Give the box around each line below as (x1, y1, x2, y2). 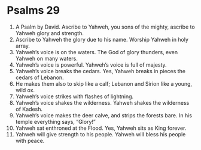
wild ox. (15, 86, 35, 93)
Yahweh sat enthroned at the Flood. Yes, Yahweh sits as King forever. (15, 124, 187, 132)
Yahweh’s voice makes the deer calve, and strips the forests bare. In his (15, 111, 192, 119)
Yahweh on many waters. (15, 55, 78, 62)
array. (15, 42, 31, 49)
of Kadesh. (15, 105, 43, 112)
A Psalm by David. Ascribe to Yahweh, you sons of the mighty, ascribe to (15, 23, 195, 30)
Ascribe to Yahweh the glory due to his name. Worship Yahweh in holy (15, 36, 189, 43)
